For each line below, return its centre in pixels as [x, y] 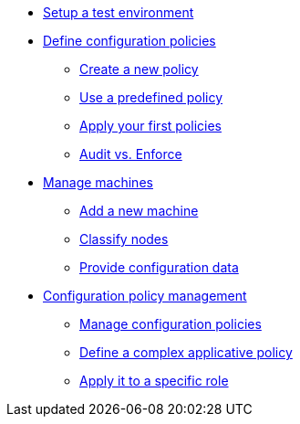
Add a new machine [139, 211]
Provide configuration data [159, 267]
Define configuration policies [129, 41]
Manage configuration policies [171, 324]
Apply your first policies [150, 126]
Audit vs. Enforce [131, 154]
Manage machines [98, 182]
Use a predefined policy [151, 97]
